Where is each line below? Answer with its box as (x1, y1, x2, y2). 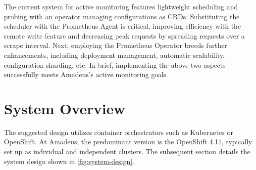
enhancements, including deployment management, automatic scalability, (4, 49, 225, 60)
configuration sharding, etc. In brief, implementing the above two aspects (4, 59, 226, 70)
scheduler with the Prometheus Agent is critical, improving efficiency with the (4, 21, 241, 31)
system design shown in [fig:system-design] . (4, 156, 135, 166)
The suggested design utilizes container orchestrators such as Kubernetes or (4, 127, 233, 137)
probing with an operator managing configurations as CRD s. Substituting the (4, 11, 240, 21)
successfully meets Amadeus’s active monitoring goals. (4, 69, 168, 80)
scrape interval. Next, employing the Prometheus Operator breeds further (4, 40, 227, 50)
